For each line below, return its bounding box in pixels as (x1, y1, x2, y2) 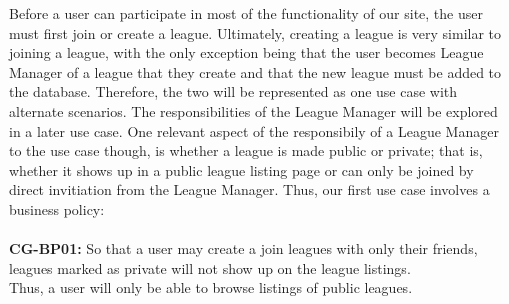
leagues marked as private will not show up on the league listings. (9, 257, 411, 278)
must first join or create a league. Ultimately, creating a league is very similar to (9, 22, 502, 43)
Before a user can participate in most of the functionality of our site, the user (9, 3, 483, 23)
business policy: (9, 198, 105, 219)
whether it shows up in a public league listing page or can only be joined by (9, 159, 474, 180)
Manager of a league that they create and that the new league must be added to (9, 61, 502, 82)
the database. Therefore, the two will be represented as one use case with (9, 81, 458, 102)
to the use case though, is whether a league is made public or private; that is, (9, 140, 483, 161)
